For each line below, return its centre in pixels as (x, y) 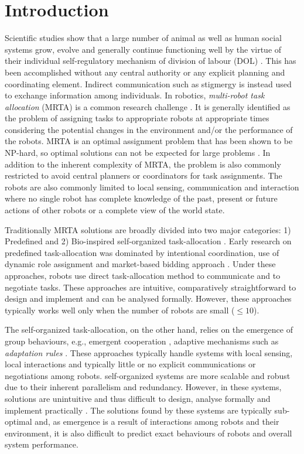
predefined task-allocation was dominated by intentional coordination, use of (142, 252)
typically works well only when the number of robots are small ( (120, 310)
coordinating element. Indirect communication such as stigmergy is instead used (148, 83)
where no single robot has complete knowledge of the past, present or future (141, 198)
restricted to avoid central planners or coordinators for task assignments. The (144, 175)
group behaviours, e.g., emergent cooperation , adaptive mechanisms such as (142, 341)
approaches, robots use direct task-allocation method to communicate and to (143, 275)
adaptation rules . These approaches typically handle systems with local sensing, (149, 352)
